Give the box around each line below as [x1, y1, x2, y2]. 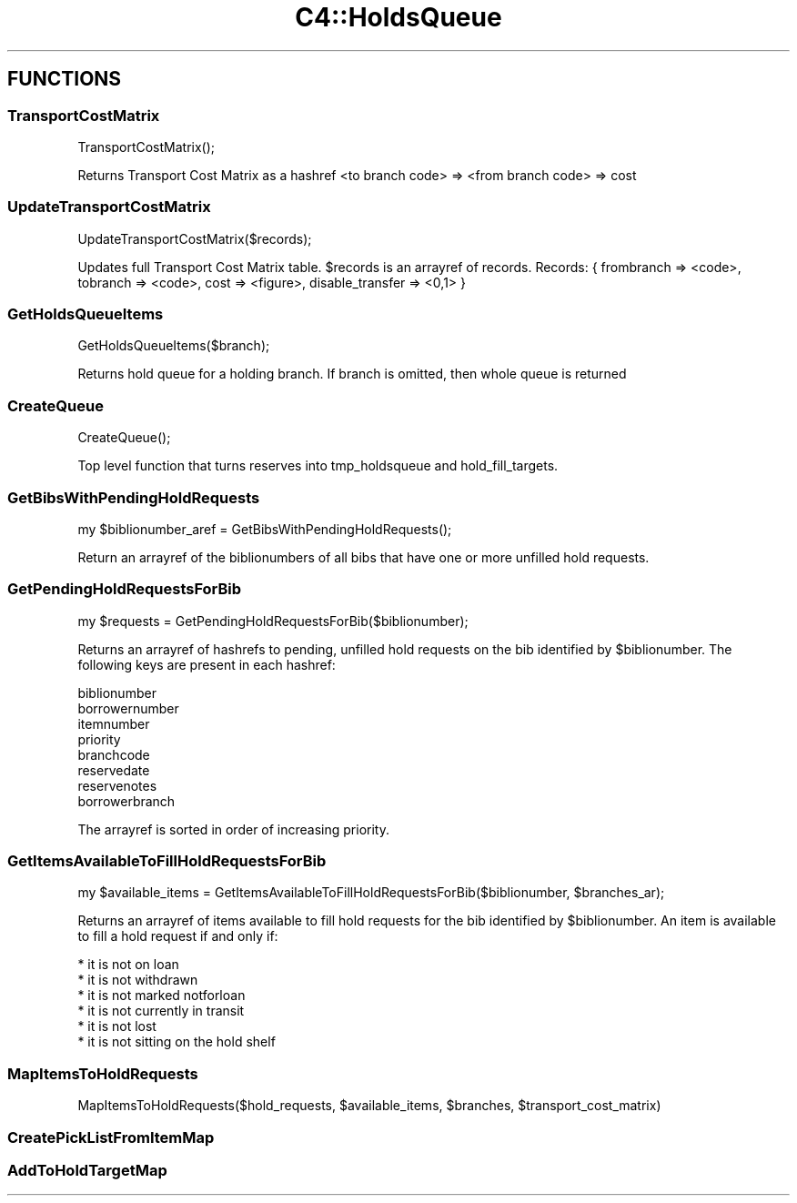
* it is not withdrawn [77, 972, 198, 988]
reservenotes [77, 777, 157, 794]
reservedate [77, 762, 150, 778]
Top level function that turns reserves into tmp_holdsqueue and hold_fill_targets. [77, 458, 559, 474]
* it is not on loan [77, 956, 179, 973]
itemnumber [77, 715, 150, 732]
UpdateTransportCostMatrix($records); [77, 230, 312, 247]
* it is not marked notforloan [77, 987, 246, 1004]
